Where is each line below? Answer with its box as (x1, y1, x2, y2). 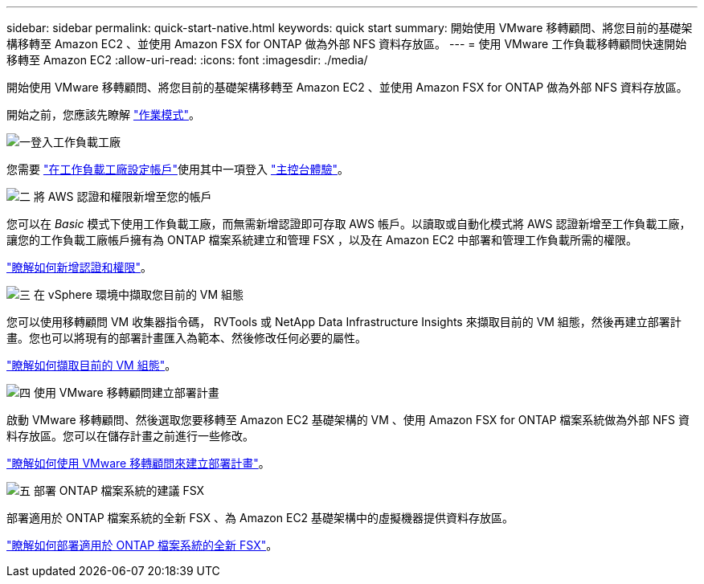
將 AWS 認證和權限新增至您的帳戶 (33, 190, 212, 203)
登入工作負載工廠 (31, 135, 121, 149)
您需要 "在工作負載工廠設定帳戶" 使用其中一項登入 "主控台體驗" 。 (6, 162, 349, 176)
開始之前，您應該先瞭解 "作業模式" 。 (6, 108, 200, 121)
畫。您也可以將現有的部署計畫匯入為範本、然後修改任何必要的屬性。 (6, 331, 366, 345)
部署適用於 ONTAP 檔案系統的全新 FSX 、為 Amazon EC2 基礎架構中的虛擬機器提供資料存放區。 (6, 511, 514, 525)
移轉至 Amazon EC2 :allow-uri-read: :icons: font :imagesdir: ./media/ (6, 53, 368, 67)
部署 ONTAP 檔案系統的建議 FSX (33, 484, 205, 497)
